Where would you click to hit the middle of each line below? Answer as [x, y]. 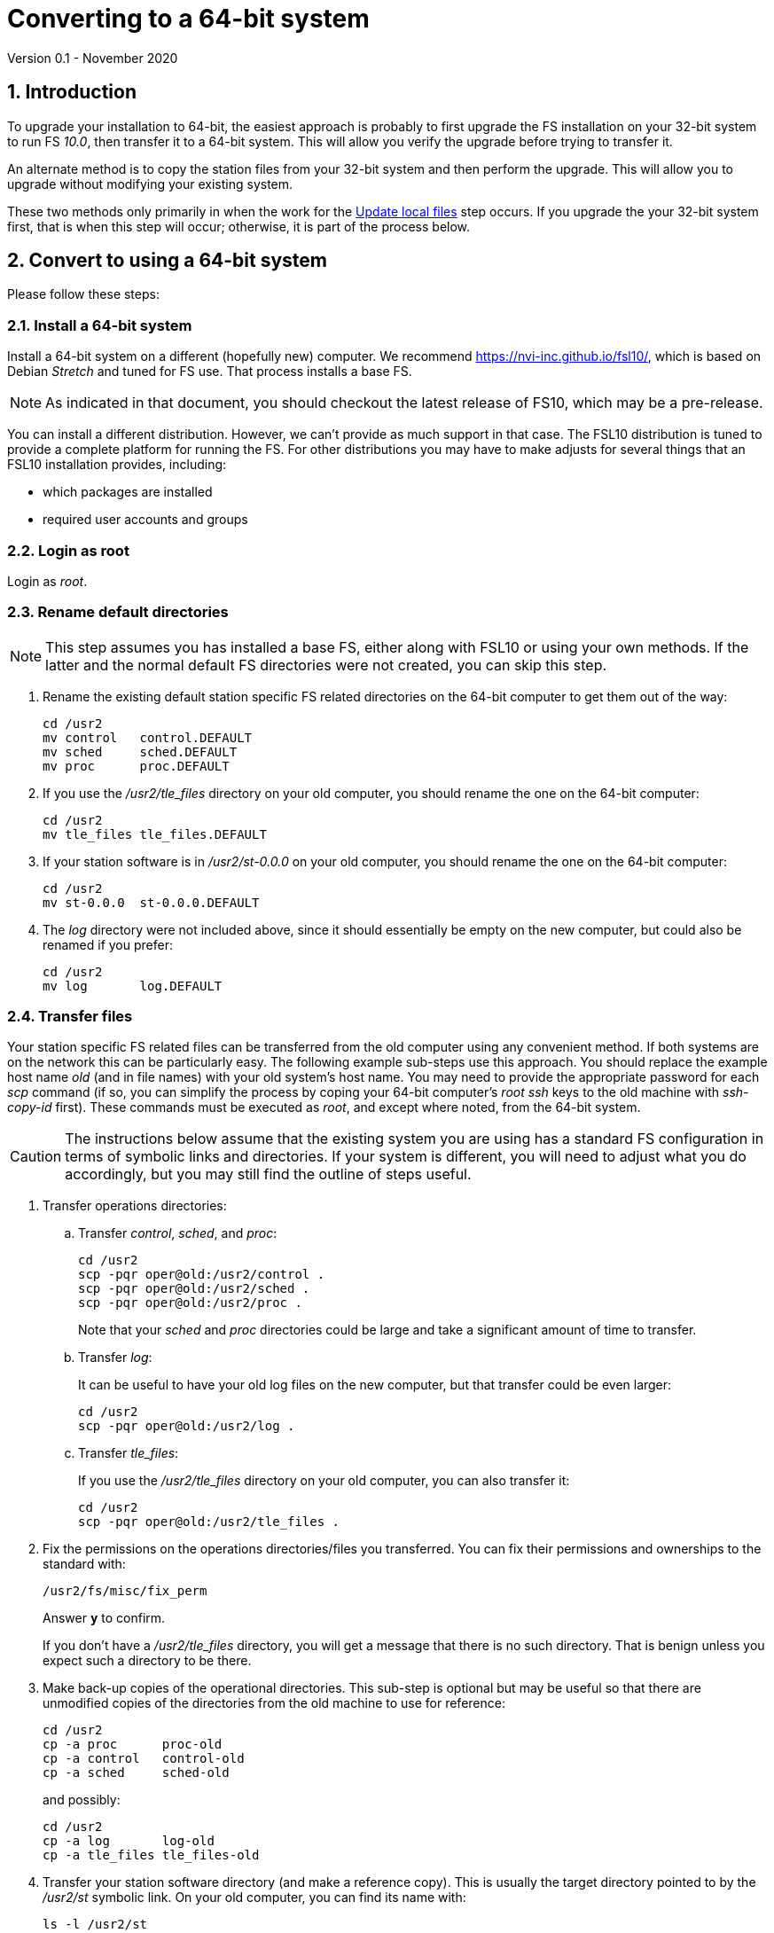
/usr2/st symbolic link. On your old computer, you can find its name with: [254, 1898]
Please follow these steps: [83, 294]
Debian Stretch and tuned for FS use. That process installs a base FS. [210, 372]
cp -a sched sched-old [136, 1773]
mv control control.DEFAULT [148, 737]
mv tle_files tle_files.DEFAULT [155, 834]
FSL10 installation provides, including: [117, 465]
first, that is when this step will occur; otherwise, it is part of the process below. [239, 226]
